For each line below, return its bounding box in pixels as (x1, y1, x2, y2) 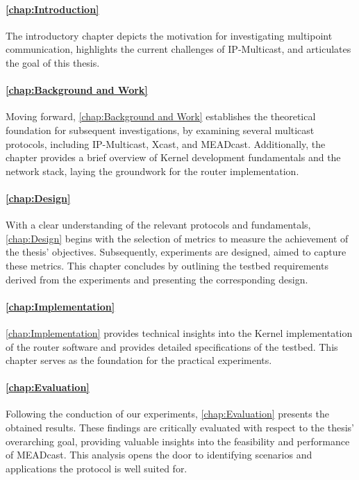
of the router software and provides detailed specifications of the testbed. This (6, 339, 338, 354)
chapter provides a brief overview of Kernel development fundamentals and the (6, 150, 341, 165)
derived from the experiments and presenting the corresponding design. (6, 272, 308, 286)
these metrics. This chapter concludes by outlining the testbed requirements (6, 258, 328, 272)
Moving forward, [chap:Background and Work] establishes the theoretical (6, 109, 316, 124)
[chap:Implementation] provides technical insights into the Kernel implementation (6, 325, 353, 340)
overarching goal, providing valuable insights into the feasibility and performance (6, 433, 350, 448)
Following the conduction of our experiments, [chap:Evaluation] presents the (6, 406, 329, 421)
